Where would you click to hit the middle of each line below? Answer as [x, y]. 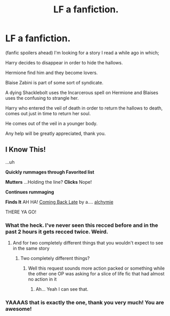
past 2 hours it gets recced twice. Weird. [57, 232]
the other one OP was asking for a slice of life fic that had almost [96, 274]
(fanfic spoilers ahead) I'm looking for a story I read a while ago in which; [82, 52]
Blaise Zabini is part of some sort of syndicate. [54, 82]
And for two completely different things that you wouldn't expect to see [88, 243]
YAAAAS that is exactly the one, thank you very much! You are [85, 302]
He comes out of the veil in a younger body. [51, 123]
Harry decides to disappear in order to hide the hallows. [64, 62]
